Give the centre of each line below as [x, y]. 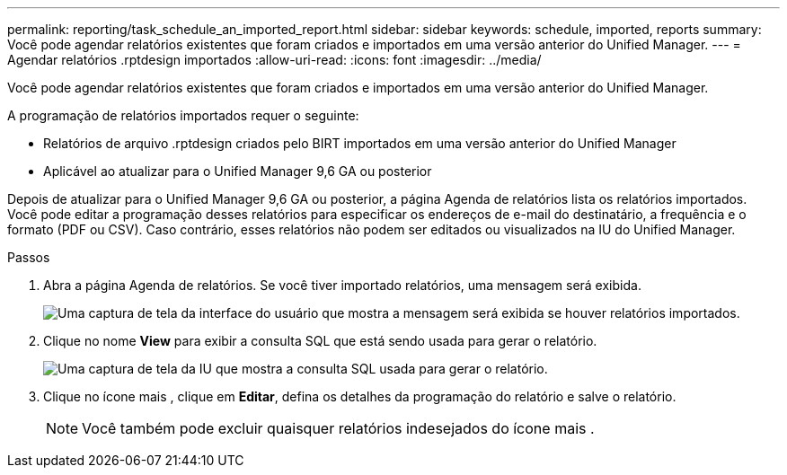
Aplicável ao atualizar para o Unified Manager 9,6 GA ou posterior [238, 171]
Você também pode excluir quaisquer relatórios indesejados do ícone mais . [338, 428]
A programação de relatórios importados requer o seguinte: [183, 115]
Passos [29, 257]
